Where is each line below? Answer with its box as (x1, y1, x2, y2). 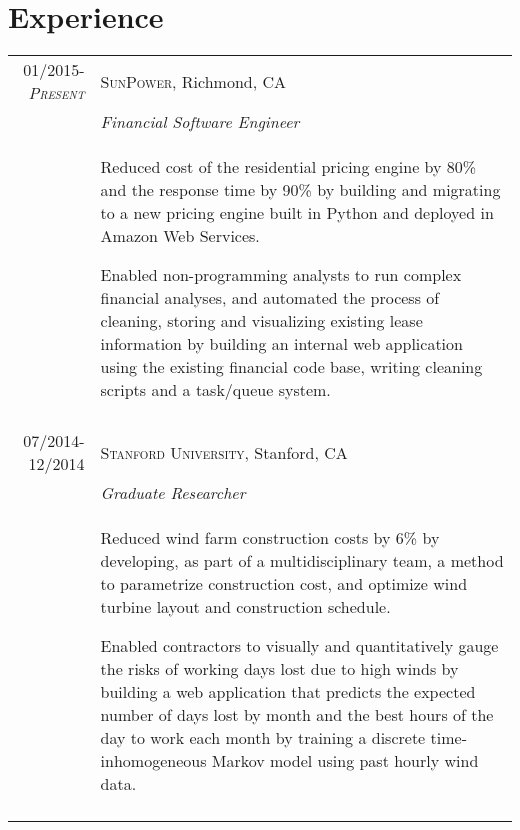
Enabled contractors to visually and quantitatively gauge (100, 634, 499, 658)
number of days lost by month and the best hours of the (100, 703, 494, 727)
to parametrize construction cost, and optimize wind (100, 572, 468, 596)
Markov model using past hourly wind (211, 749, 479, 773)
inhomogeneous (100, 749, 207, 773)
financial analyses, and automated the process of (100, 286, 440, 310)
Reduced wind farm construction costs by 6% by (100, 526, 440, 550)
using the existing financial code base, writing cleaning (100, 355, 483, 379)
